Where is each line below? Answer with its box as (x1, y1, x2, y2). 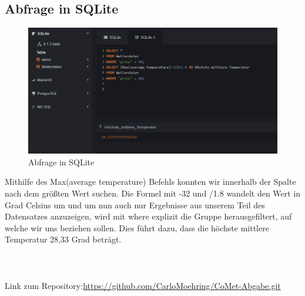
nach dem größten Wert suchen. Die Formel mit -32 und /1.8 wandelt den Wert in (5, 187, 301, 199)
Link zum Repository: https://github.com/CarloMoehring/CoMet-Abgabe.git (5, 279, 281, 291)
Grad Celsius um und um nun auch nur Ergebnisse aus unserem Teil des (5, 198, 265, 211)
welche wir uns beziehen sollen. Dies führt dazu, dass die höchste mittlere (5, 221, 269, 234)
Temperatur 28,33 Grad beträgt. (5, 233, 122, 245)
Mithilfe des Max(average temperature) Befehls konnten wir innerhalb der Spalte (5, 175, 296, 188)
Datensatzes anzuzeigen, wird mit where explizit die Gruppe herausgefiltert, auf (5, 210, 292, 222)
